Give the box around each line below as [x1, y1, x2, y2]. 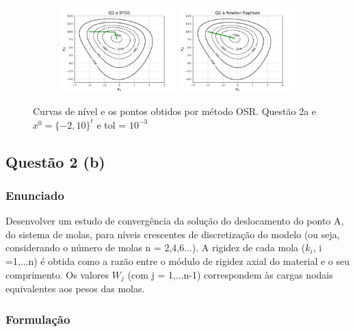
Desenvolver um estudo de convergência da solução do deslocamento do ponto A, [5, 214, 344, 228]
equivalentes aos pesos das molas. [5, 281, 145, 296]
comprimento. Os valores [5, 267, 109, 281]
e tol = [96, 117, 127, 131]
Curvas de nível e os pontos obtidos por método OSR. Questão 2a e [33, 104, 317, 118]
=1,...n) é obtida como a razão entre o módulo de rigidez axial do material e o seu [5, 253, 350, 268]
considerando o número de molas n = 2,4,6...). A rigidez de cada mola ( [5, 240, 306, 255]
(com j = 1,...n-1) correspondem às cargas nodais [127, 267, 333, 281]
